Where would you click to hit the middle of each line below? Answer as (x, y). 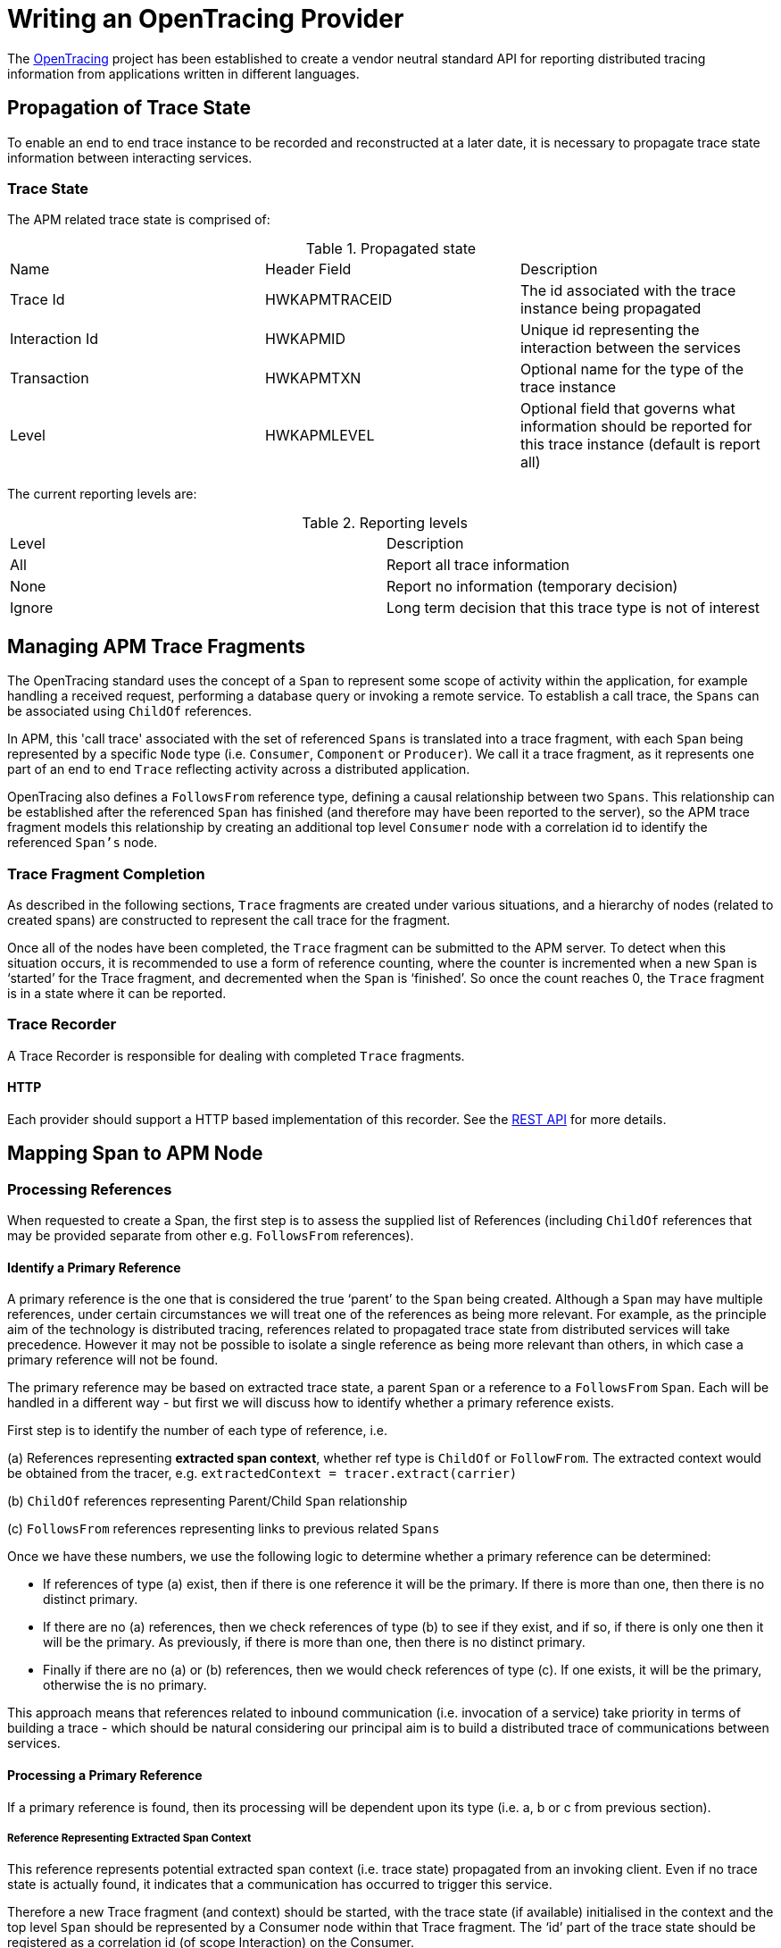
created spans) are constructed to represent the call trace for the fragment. (229, 919)
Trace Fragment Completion (106, 873)
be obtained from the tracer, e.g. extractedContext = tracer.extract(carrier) (262, 1474)
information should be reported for (636, 427)
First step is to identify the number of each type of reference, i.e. (198, 1431)
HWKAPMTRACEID (328, 300)
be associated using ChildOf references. (130, 711)
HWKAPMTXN (313, 378)
